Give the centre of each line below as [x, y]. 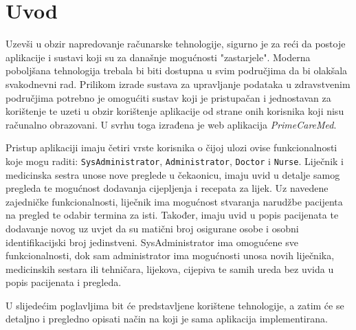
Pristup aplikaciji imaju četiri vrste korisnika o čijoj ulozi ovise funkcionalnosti [171, 147]
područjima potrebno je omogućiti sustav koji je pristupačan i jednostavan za [168, 97]
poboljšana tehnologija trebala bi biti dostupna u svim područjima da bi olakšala [177, 70]
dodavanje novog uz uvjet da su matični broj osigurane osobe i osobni [152, 228]
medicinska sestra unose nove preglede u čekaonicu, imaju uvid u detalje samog [173, 174]
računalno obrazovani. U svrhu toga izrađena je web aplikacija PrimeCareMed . [171, 124]
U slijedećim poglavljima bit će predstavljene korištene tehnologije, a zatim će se [175, 305]
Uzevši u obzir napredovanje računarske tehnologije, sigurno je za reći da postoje [176, 44]
